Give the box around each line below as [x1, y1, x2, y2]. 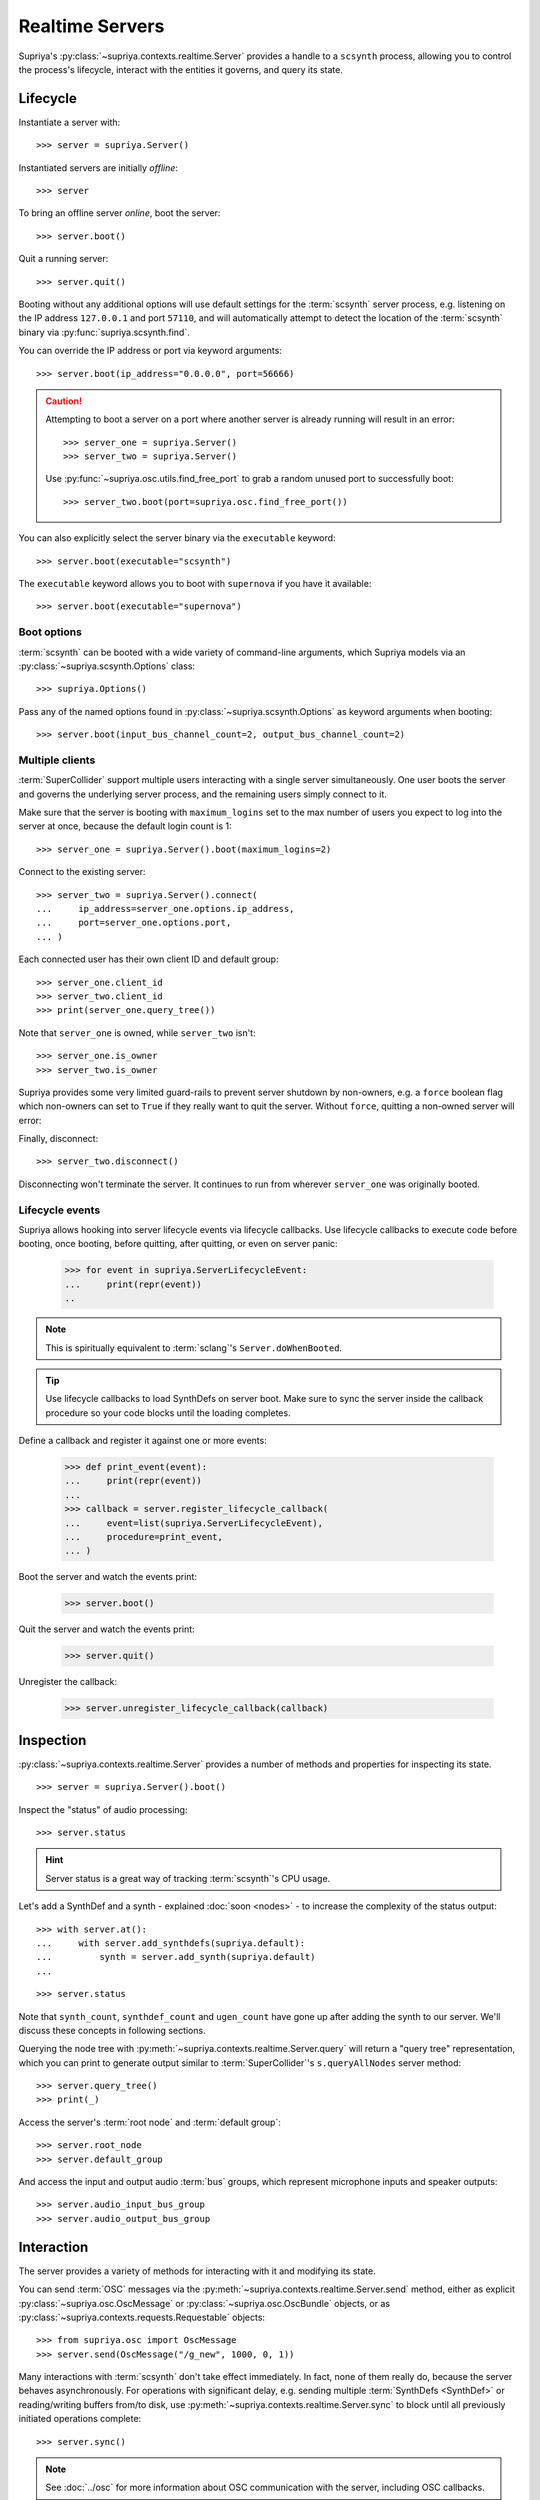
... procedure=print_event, [64, 1531, 224, 1543]
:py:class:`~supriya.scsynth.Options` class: [18, 660, 195, 672]
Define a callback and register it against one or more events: [18, 1435, 267, 1447]
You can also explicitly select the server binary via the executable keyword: [18, 532, 336, 544]
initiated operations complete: [18, 2413, 142, 2425]
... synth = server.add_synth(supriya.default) [36, 1951, 316, 1963]
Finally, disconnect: [18, 1133, 99, 1145]
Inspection [18, 1731, 87, 1749]
